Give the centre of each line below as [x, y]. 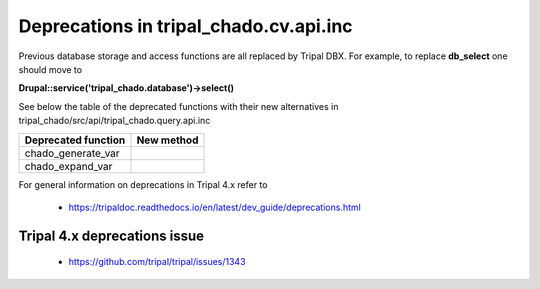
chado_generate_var [72, 153]
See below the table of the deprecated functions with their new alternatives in [178, 106]
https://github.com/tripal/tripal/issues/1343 [157, 262]
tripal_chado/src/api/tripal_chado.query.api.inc [114, 121]
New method [167, 140]
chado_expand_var [68, 166]
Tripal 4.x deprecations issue [111, 235]
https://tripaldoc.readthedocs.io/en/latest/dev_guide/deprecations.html [215, 207]
